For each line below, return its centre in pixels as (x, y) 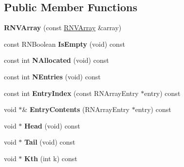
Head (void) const (52, 125)
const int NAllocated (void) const (56, 60)
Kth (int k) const (51, 158)
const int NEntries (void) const (52, 76)
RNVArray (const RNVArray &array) (63, 28)
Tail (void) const (50, 142)
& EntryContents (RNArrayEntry (76, 109)
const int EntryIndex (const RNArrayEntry (71, 93)
